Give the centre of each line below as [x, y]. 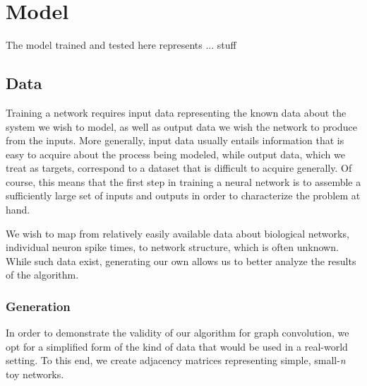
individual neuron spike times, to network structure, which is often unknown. [172, 247]
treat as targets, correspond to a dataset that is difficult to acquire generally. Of [179, 168]
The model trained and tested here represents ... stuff [121, 45]
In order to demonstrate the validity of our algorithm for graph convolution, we [178, 333]
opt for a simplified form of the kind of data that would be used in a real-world [177, 346]
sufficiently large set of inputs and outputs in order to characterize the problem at [183, 195]
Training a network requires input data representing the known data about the [176, 112]
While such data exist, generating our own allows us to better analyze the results [181, 261]
